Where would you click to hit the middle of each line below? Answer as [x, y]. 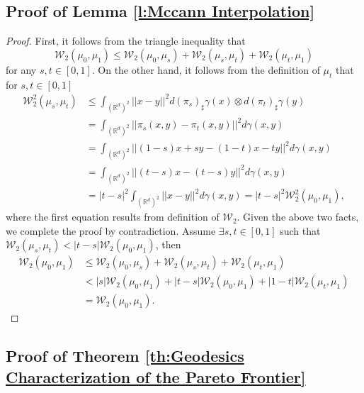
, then [168, 244]
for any [21, 69]
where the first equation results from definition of [113, 217]
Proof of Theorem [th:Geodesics [125, 356]
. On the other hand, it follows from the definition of [206, 69]
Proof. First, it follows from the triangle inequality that [126, 41]
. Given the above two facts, [298, 217]
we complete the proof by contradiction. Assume [111, 230]
